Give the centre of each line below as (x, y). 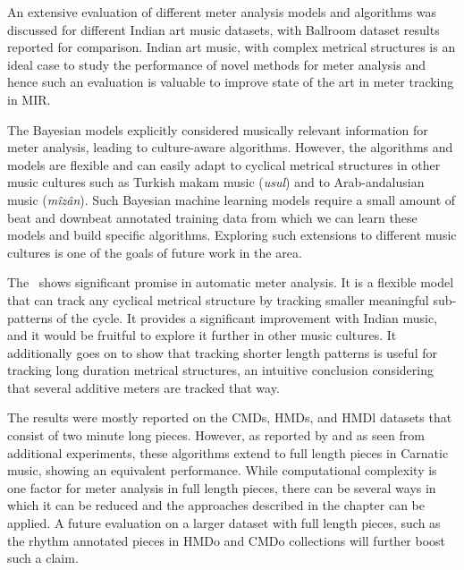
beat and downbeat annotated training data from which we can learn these (212, 217)
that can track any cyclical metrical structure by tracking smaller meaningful (218, 299)
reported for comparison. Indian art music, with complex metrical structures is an (232, 47)
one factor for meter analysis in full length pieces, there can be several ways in (222, 487)
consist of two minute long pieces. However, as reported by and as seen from (216, 435)
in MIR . (29, 99)
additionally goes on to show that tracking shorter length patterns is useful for (222, 352)
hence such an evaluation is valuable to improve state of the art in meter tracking (231, 82)
